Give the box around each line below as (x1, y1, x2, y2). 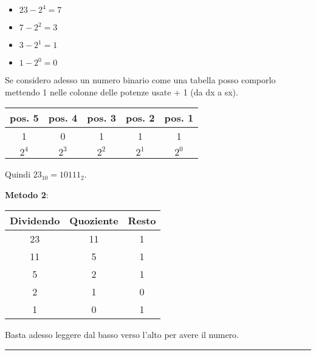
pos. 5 (10, 111, 39, 125)
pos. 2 (125, 111, 155, 125)
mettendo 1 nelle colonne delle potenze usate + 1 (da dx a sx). (5, 85, 238, 98)
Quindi (5, 168, 31, 181)
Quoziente (69, 213, 118, 228)
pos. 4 (48, 111, 78, 125)
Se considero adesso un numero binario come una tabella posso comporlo (5, 74, 276, 86)
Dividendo (10, 213, 60, 228)
